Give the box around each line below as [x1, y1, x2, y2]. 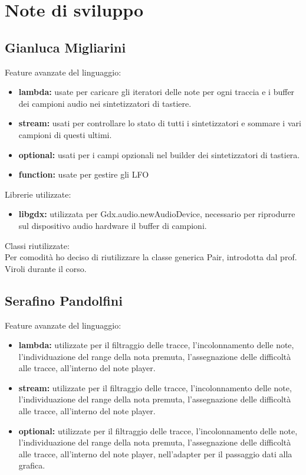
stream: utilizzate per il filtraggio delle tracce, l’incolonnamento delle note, [18, 381, 292, 394]
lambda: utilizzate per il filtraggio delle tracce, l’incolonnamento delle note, [18, 339, 294, 351]
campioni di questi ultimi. [18, 128, 112, 140]
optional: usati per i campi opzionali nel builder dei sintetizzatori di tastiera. [18, 148, 300, 160]
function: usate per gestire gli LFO [18, 168, 149, 181]
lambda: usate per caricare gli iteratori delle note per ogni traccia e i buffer [18, 86, 295, 98]
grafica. [18, 459, 45, 471]
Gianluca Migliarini [5, 38, 126, 56]
